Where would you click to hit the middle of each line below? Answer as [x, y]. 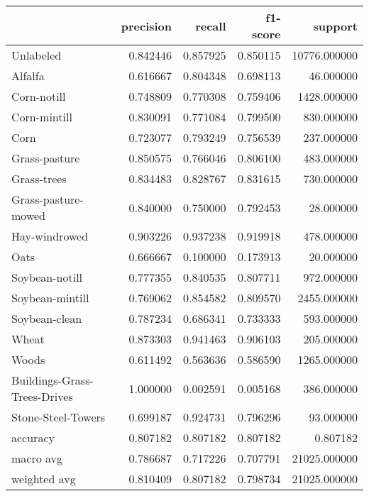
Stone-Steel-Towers [59, 417]
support [335, 26]
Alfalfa [28, 76]
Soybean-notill [47, 277]
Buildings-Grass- [53, 380]
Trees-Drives [42, 396]
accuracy [33, 437]
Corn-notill [39, 96]
